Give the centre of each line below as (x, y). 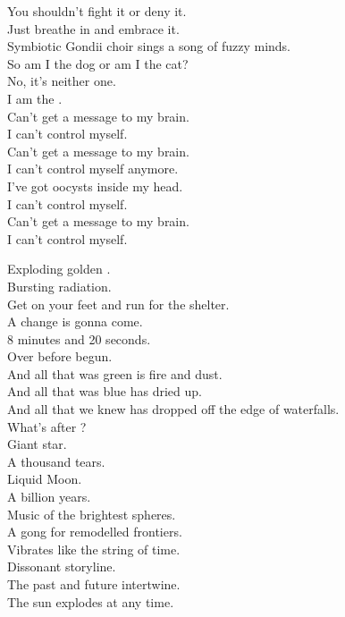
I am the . (35, 98)
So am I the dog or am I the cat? (98, 63)
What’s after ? (47, 426)
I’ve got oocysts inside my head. (95, 186)
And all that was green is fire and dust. (115, 373)
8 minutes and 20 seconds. (79, 338)
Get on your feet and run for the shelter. (118, 304)
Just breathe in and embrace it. (93, 28)
